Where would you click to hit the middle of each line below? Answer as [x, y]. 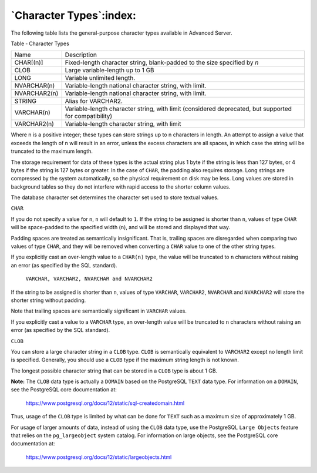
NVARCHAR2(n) [36, 93]
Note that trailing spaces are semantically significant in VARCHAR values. [99, 311]
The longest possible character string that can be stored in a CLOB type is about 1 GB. [114, 371]
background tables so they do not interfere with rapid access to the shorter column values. [121, 187]
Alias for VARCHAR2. [94, 101]
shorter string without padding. [48, 300]
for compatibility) [89, 116]
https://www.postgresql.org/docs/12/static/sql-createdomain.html [105, 403]
